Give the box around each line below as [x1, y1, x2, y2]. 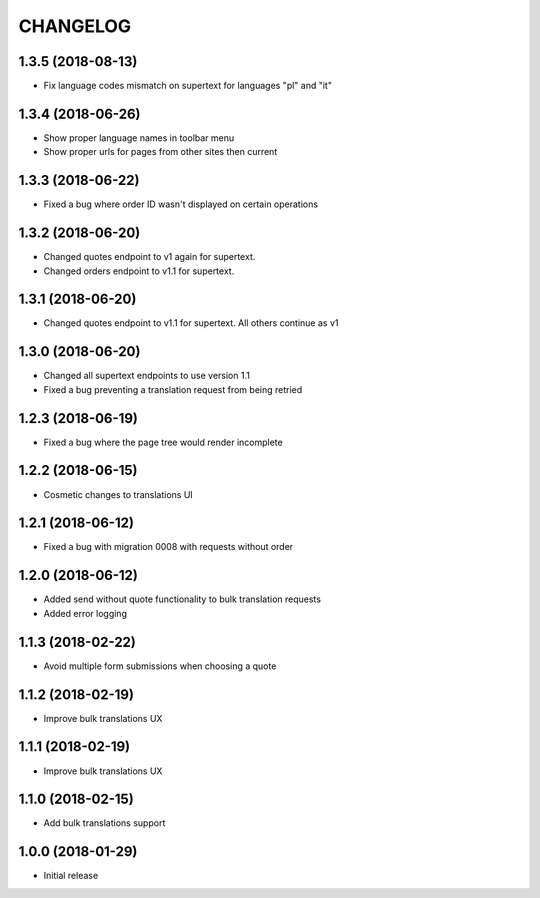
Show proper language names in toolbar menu [43, 131, 235, 144]
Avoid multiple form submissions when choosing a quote [43, 660, 277, 672]
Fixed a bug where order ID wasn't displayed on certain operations [43, 198, 319, 210]
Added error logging [43, 607, 127, 619]
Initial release [43, 870, 99, 882]
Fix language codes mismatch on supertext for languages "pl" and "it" [43, 80, 332, 92]
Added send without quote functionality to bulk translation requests [43, 593, 322, 605]
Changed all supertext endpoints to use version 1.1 [43, 370, 250, 382]
